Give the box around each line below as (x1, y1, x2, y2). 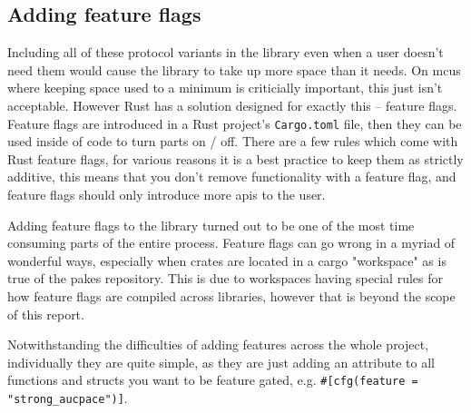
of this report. (7, 304, 84, 323)
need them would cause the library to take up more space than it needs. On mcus (7, 60, 461, 79)
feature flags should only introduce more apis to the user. (7, 185, 326, 204)
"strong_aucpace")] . (7, 388, 128, 408)
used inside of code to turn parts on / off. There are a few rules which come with (7, 132, 458, 151)
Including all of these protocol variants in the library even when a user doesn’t (7, 43, 444, 62)
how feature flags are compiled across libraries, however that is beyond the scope (7, 286, 456, 305)
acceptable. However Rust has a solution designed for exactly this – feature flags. (7, 95, 457, 114)
